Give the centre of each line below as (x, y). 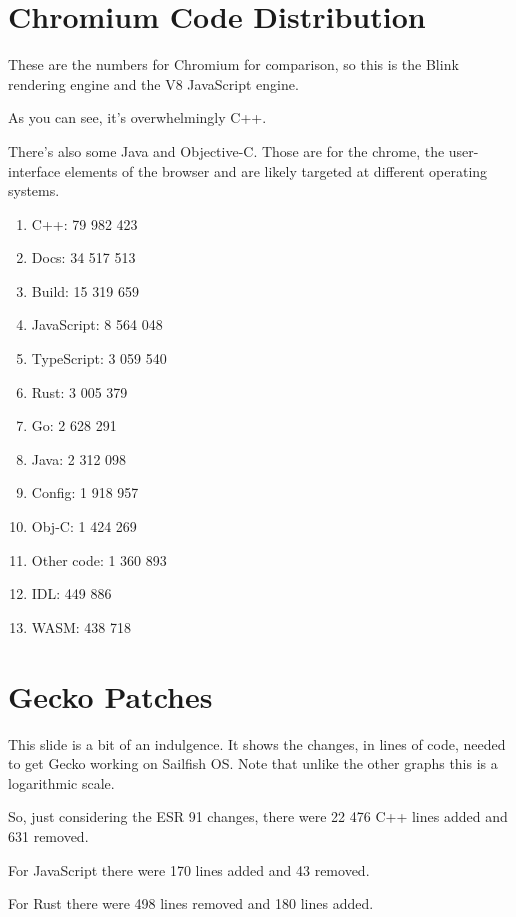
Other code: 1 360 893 (99, 559)
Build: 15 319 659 (85, 290)
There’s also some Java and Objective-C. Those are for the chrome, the (226, 150)
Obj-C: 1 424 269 (84, 526)
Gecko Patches (110, 695)
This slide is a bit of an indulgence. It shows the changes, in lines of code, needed (257, 743)
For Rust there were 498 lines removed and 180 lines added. (191, 903)
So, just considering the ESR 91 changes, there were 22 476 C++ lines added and (258, 816)
